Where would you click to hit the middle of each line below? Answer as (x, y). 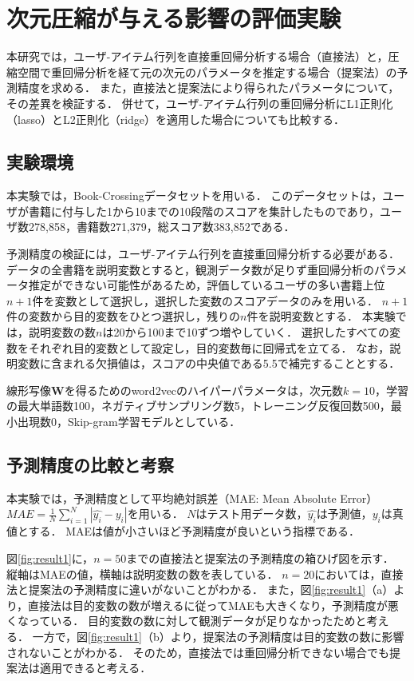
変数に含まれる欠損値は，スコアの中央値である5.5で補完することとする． (209, 363)
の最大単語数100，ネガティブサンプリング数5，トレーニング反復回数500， (199, 406)
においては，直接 (359, 573)
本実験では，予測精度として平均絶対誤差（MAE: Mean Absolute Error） (192, 498)
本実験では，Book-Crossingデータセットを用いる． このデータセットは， (195, 195)
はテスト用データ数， (252, 514)
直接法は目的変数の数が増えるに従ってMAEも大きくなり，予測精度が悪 (213, 605)
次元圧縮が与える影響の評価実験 (174, 18)
